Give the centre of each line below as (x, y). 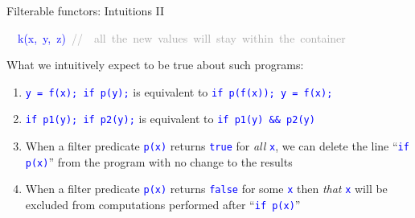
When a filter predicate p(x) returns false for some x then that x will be (206, 189)
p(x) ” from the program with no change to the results (159, 161)
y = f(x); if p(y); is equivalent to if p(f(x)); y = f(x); (179, 91)
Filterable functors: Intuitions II (86, 10)
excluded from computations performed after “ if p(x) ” (163, 205)
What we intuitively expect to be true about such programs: (155, 65)
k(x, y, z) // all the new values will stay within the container (181, 37)
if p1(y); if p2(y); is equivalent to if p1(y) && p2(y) (170, 119)
